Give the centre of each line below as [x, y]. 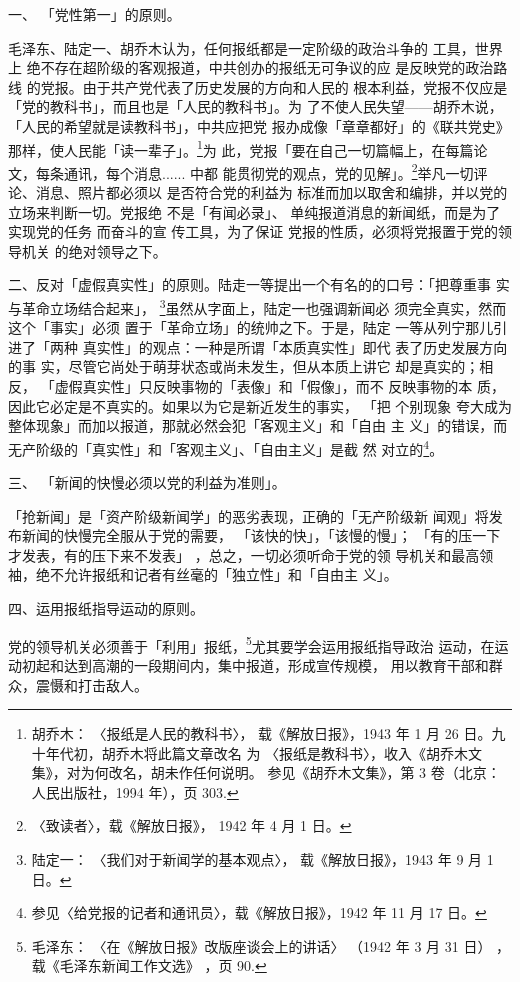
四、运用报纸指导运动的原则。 [106, 608]
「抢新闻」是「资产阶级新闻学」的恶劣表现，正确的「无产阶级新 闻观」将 [248, 515]
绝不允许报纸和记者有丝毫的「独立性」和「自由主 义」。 [216, 574]
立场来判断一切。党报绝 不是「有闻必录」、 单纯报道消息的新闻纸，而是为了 [254, 211]
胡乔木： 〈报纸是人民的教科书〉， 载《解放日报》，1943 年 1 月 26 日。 [261, 733]
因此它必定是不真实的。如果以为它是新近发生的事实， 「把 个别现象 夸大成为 [260, 405]
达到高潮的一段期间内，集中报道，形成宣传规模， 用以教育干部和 [276, 664]
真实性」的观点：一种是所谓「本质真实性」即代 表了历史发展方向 [295, 346]
